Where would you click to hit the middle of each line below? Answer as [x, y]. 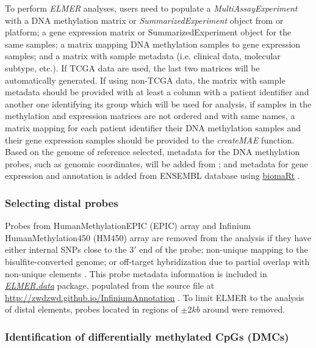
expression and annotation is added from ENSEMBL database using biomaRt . [153, 176]
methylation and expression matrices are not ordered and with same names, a [150, 116]
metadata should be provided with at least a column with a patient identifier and [157, 92]
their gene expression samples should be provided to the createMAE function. [150, 140]
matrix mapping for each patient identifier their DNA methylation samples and [153, 127]
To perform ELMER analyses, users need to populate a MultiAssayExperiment [151, 8]
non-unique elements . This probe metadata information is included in [136, 273]
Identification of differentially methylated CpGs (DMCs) [147, 336]
